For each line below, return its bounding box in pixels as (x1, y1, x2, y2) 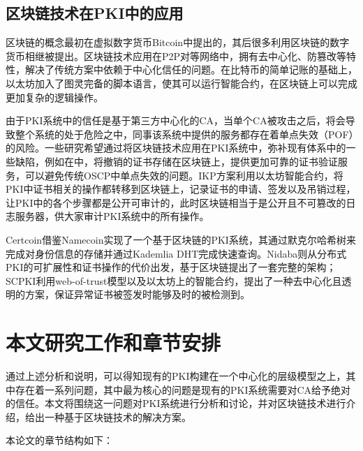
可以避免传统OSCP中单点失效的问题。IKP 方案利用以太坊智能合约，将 (24, 168, 343, 182)
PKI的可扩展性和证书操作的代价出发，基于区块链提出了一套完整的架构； (6, 260, 336, 274)
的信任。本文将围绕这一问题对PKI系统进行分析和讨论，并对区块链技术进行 (6, 396, 346, 411)
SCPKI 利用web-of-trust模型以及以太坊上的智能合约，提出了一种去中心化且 (6, 273, 342, 288)
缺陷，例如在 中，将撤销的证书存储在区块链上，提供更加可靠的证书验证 (15, 154, 338, 168)
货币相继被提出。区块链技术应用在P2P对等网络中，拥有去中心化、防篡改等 (6, 48, 347, 63)
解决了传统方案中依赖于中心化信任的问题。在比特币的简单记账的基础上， (24, 62, 357, 77)
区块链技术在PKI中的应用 (6, 2, 184, 24)
